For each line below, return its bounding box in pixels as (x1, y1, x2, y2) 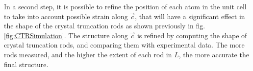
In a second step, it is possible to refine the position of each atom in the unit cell (4, 1, 247, 11)
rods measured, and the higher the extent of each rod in (4, 49, 172, 59)
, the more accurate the (178, 49, 249, 59)
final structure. (4, 59, 49, 69)
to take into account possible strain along (4, 11, 128, 21)
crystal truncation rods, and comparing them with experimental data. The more (4, 40, 245, 50)
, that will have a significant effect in (135, 11, 245, 21)
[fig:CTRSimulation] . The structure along (4, 30, 128, 40)
